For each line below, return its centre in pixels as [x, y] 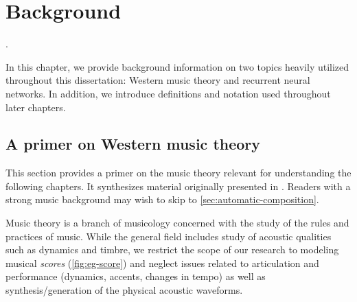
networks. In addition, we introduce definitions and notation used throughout [168, 93]
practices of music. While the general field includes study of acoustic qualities [169, 236]
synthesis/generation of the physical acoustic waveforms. [124, 290]
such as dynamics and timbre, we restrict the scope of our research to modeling [172, 249]
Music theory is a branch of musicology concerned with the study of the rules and [177, 223]
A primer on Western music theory [133, 144]
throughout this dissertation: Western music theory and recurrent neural [158, 80]
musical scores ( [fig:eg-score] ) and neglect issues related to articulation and [162, 263]
